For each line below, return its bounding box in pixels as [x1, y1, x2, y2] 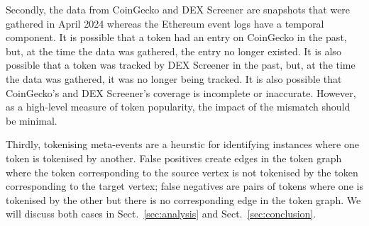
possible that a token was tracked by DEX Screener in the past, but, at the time [6, 57, 356, 72]
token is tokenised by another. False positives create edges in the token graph [6, 150, 342, 165]
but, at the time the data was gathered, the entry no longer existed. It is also [6, 43, 341, 58]
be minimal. [6, 113, 57, 128]
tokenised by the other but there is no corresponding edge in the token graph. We [6, 192, 361, 207]
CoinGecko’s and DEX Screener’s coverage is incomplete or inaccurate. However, [6, 85, 356, 100]
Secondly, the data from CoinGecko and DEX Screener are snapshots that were [6, 2, 351, 16]
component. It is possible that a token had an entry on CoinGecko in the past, [6, 30, 347, 45]
